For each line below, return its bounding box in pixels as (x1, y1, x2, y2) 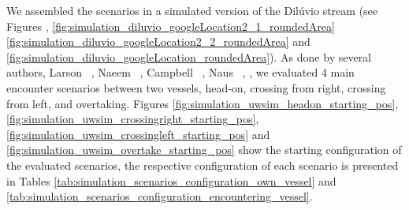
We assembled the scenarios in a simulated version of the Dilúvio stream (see (6, 2, 378, 18)
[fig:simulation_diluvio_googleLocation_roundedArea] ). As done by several (6, 48, 372, 65)
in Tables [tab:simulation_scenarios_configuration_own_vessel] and (6, 172, 336, 189)
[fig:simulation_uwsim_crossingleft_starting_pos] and (6, 126, 270, 142)
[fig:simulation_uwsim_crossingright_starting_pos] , (6, 111, 259, 127)
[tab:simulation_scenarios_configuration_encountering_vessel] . (6, 188, 313, 204)
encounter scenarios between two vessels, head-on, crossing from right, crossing (6, 79, 386, 96)
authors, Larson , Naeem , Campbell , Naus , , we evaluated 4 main (6, 64, 355, 81)
